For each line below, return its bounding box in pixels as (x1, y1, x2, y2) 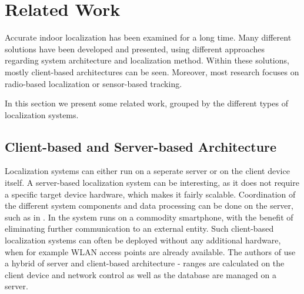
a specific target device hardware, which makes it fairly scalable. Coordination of (5, 188, 296, 200)
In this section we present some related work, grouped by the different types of (5, 97, 288, 109)
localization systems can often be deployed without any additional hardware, (5, 234, 281, 246)
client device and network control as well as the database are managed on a (5, 268, 276, 280)
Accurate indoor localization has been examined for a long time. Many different (5, 31, 292, 44)
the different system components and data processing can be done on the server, (5, 199, 293, 212)
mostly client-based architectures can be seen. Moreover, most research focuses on (5, 65, 299, 78)
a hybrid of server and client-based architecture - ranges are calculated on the (5, 257, 285, 269)
